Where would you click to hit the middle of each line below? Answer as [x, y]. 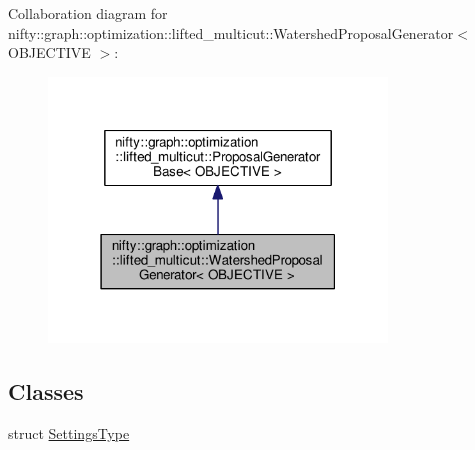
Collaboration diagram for [88, 13]
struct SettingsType [69, 433]
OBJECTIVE [49, 52]
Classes [46, 391]
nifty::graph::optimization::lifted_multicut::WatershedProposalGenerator [231, 32]
